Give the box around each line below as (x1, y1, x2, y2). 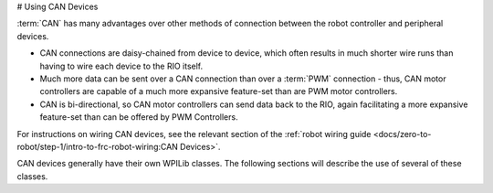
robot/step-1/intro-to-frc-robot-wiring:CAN (16, 141, 178, 152)
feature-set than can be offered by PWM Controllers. (39, 112, 238, 123)
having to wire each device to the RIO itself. (39, 60, 204, 71)
